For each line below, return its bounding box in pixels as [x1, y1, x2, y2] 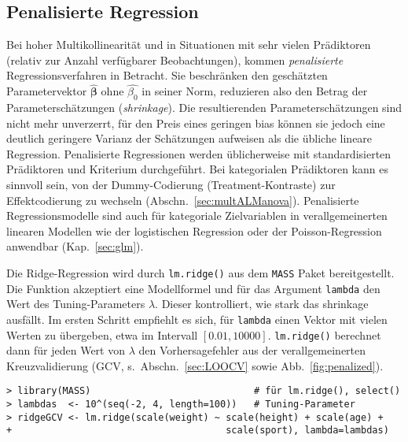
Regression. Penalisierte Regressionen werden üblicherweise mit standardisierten [6, 145, 391, 162]
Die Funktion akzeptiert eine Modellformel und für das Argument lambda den [6, 280, 380, 296]
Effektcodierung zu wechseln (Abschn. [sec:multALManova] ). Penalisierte [6, 191, 359, 208]
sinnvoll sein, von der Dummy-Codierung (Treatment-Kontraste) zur [6, 176, 336, 192]
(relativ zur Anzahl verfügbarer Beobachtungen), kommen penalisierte [6, 51, 344, 68]
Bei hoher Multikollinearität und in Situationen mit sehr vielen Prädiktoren [6, 36, 371, 53]
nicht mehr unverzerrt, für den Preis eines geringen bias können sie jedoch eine [6, 114, 385, 131]
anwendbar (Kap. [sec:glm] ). [6, 238, 144, 254]
